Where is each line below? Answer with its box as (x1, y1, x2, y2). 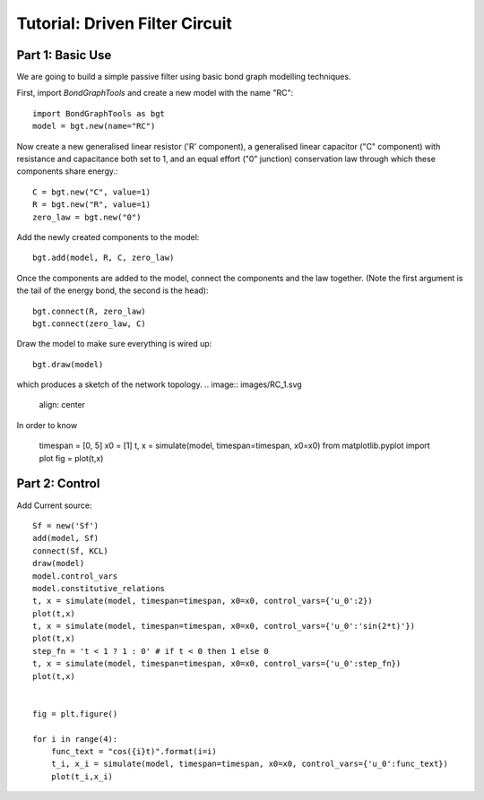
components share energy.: (16, 166, 118, 176)
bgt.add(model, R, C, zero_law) (32, 253, 175, 263)
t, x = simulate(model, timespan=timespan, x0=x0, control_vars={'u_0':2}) (32, 596, 373, 606)
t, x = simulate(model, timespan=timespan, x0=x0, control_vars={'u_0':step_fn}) (32, 658, 402, 669)
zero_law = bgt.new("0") (32, 211, 142, 222)
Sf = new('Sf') (32, 520, 99, 530)
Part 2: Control (16, 476, 100, 492)
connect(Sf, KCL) (32, 546, 108, 555)
